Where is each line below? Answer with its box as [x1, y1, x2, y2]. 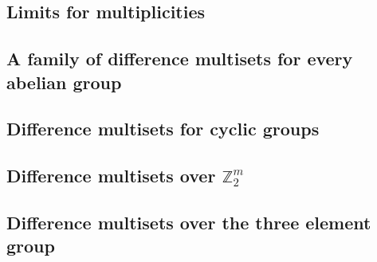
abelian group [6, 69, 122, 94]
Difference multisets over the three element [6, 209, 371, 234]
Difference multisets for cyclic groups [6, 116, 320, 141]
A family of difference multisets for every [6, 46, 353, 71]
